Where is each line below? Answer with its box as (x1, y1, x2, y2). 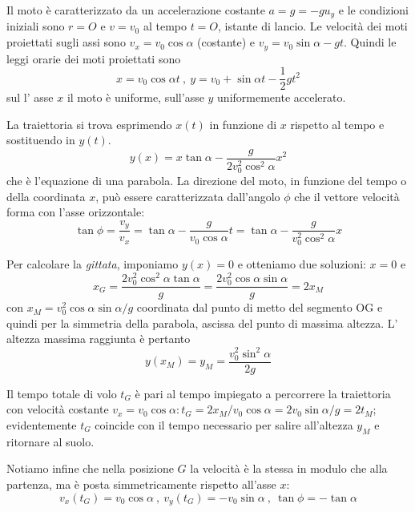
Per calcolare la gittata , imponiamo (6, 256, 179, 272)
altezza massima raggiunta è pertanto (6, 330, 191, 347)
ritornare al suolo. (6, 433, 95, 450)
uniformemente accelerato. (217, 89, 346, 106)
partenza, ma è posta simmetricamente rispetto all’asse (6, 475, 276, 492)
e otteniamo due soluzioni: (237, 256, 366, 272)
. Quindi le (344, 34, 397, 50)
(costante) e (197, 34, 256, 50)
